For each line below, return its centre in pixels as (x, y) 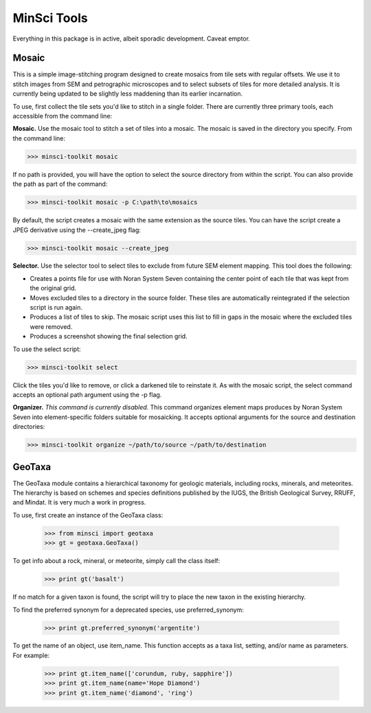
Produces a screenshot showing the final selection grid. (109, 337)
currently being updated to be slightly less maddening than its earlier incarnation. (128, 94)
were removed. (51, 326)
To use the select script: (47, 349)
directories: (29, 427)
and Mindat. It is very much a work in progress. (79, 502)
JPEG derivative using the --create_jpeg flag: (77, 230)
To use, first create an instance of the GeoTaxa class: (88, 515)
